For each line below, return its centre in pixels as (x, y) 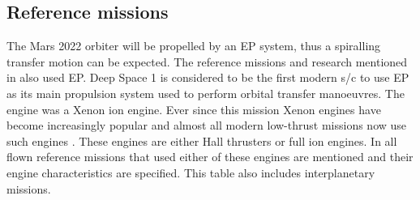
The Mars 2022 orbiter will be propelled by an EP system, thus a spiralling (194, 46)
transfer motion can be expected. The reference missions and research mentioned (207, 61)
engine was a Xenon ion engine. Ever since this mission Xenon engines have (194, 109)
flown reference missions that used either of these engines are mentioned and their (210, 157)
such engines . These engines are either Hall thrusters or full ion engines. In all (202, 140)
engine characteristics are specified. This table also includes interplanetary (191, 172)
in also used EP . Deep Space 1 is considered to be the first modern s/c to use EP (208, 77)
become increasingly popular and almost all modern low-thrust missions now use (207, 125)
